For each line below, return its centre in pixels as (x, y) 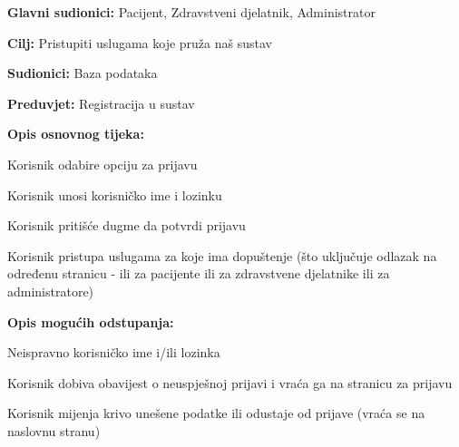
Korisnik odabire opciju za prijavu (103, 164)
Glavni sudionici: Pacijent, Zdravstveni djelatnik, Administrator (191, 12)
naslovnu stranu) (54, 430)
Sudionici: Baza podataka (83, 73)
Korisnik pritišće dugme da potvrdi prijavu (127, 225)
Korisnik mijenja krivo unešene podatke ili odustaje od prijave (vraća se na (216, 413)
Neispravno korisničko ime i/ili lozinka (114, 352)
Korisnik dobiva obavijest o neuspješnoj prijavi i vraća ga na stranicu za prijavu (230, 382)
